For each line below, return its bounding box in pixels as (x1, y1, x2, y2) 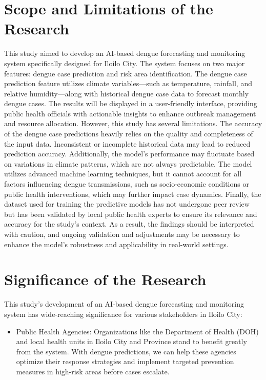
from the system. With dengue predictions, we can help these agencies (16, 346, 236, 356)
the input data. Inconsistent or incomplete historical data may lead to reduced (4, 138, 251, 149)
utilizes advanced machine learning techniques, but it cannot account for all (4, 168, 242, 179)
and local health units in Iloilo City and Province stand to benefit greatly (16, 336, 247, 347)
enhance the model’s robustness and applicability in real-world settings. (4, 238, 229, 249)
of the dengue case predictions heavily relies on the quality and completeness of (4, 128, 253, 139)
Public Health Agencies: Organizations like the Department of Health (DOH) (16, 326, 259, 336)
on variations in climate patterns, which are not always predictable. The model (4, 158, 252, 169)
